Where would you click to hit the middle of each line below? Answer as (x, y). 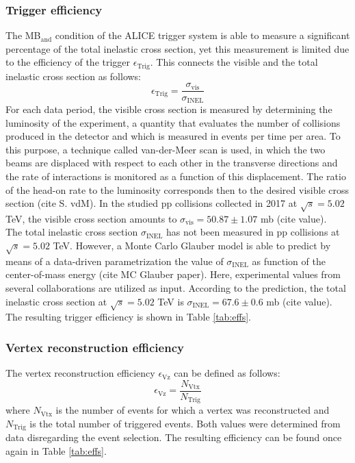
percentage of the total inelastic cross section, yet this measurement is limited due (177, 48)
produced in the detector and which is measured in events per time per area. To (173, 136)
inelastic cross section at (56, 301)
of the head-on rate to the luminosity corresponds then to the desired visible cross (177, 189)
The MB (23, 35)
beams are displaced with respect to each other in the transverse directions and (172, 163)
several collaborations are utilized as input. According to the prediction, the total (176, 288)
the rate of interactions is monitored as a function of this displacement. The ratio (176, 176)
